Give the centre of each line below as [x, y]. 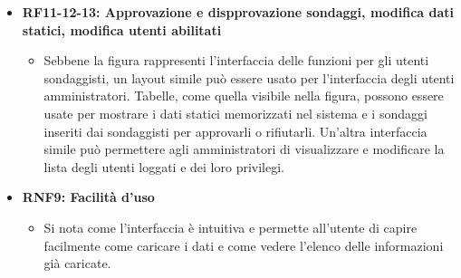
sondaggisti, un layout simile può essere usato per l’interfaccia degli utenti [249, 77]
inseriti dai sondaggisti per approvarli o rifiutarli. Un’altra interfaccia [235, 131]
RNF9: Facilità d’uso [88, 197]
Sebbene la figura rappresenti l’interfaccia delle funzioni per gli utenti [236, 60]
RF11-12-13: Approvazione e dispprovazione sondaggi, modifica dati [238, 12]
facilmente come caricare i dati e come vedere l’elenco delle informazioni [244, 245]
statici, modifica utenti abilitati [122, 29]
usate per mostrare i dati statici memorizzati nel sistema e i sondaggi [235, 113]
